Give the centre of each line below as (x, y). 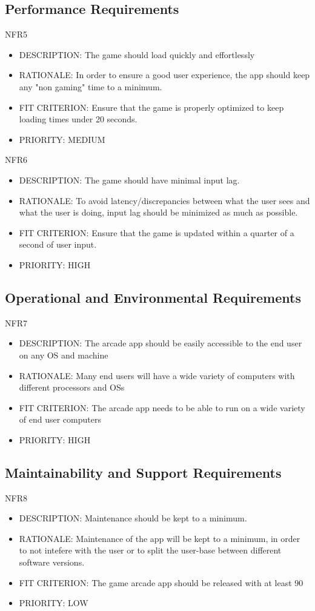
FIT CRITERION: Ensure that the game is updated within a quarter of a (157, 232)
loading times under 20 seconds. (78, 119)
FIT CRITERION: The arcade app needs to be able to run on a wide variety (162, 407)
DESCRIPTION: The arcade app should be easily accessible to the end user (161, 343)
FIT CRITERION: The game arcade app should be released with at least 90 (161, 582)
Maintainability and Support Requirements (143, 472)
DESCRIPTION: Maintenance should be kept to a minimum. (133, 518)
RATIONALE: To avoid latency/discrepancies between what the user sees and (164, 200)
